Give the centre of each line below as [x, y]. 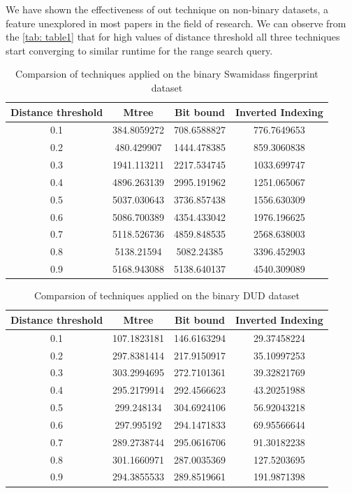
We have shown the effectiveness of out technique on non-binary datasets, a [167, 9]
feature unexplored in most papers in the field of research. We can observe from [176, 23]
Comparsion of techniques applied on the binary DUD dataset [167, 295]
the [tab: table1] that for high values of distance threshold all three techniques [173, 37]
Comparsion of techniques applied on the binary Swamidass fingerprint [167, 74]
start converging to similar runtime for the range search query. [139, 50]
